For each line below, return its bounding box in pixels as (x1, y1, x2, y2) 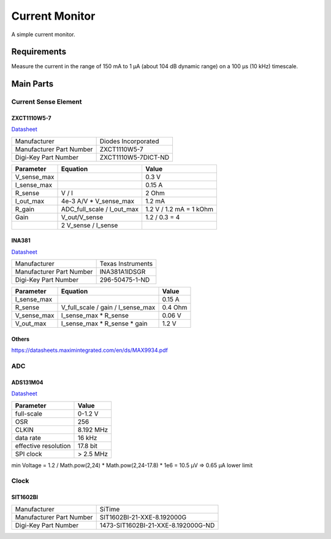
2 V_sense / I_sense (61, 221, 118, 230)
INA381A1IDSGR (99, 268, 146, 276)
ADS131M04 (11, 378, 44, 386)
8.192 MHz (77, 425, 108, 434)
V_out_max (15, 319, 47, 328)
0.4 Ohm (162, 303, 188, 312)
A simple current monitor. (11, 31, 76, 38)
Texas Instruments (99, 260, 153, 268)
